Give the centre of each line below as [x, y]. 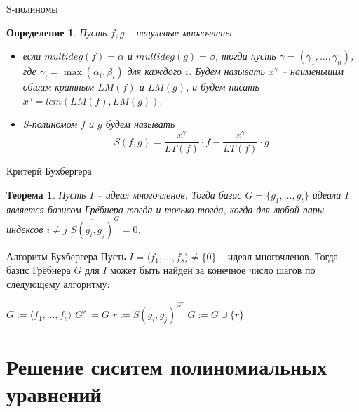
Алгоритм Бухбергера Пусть [66, 256]
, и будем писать [223, 87]
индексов [25, 228]
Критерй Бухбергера [49, 171]
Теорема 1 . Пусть [46, 194]
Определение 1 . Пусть [57, 32]
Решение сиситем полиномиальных [167, 366]
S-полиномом [50, 124]
